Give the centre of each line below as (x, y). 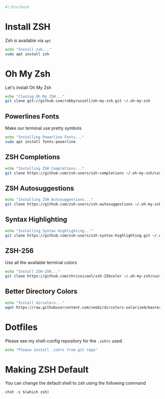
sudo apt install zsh (27, 54)
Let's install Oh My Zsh (28, 87)
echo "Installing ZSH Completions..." (45, 168)
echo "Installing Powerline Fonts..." (45, 137)
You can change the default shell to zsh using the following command (76, 383)
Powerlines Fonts (32, 116)
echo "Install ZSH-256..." (33, 272)
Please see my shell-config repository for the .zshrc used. (64, 341)
